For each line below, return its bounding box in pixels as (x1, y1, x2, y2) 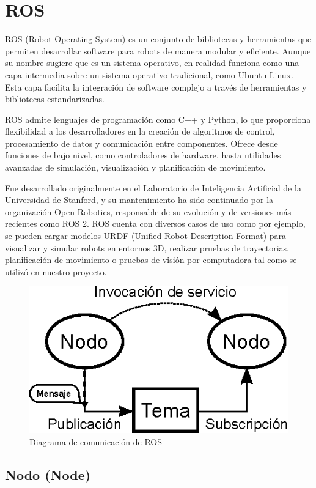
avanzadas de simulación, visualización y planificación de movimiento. (5, 161, 266, 174)
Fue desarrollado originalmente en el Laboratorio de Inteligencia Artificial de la (5, 181, 301, 194)
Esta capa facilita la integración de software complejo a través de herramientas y (5, 80, 307, 93)
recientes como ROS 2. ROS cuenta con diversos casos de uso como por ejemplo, (5, 217, 306, 230)
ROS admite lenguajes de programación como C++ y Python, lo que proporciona (5, 113, 311, 125)
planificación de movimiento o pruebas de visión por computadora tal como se (5, 253, 297, 266)
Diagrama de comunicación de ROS (29, 435, 163, 448)
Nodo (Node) (5, 465, 91, 484)
